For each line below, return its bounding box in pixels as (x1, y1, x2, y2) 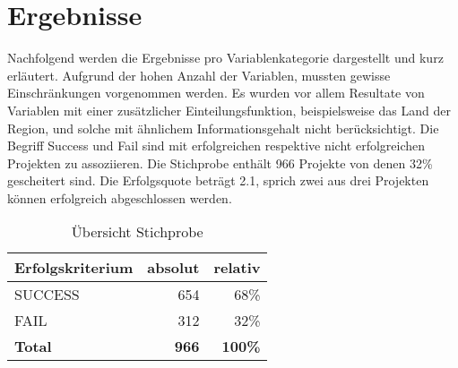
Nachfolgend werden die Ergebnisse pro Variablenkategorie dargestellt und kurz (7, 48, 444, 67)
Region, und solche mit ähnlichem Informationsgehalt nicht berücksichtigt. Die (7, 118, 439, 137)
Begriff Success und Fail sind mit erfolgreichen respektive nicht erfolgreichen (7, 136, 426, 155)
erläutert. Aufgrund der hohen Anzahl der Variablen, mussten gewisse (7, 65, 391, 84)
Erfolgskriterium (14, 257, 134, 278)
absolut (147, 257, 200, 278)
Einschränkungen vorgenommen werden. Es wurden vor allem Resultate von (7, 83, 425, 102)
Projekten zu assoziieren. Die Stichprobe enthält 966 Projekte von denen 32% (7, 153, 433, 172)
